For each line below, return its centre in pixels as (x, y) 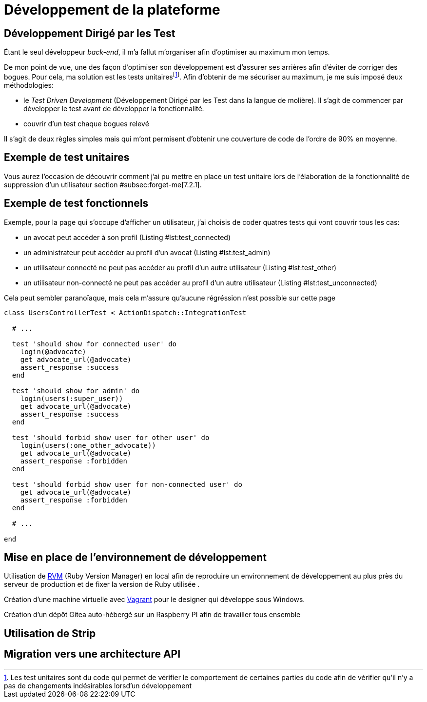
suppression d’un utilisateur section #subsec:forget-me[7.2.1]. (103, 184)
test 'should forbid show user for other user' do (111, 437)
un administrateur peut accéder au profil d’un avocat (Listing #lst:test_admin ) (147, 252)
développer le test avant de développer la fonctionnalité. (114, 108)
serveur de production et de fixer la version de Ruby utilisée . (102, 584)
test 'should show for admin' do (76, 391)
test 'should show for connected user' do (94, 344)
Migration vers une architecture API (92, 654)
